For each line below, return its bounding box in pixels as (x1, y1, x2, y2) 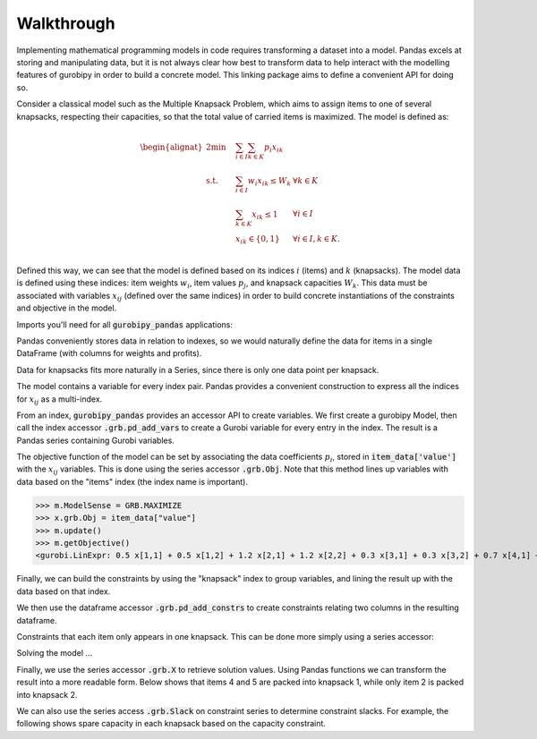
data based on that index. (16, 586, 111, 597)
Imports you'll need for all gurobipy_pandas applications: (16, 319, 233, 330)
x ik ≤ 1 (251, 208, 278, 221)
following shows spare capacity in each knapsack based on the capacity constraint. (16, 718, 327, 729)
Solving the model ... (16, 648, 93, 658)
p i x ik (264, 141, 284, 154)
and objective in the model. (16, 302, 117, 313)
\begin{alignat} (140, 141, 203, 152)
